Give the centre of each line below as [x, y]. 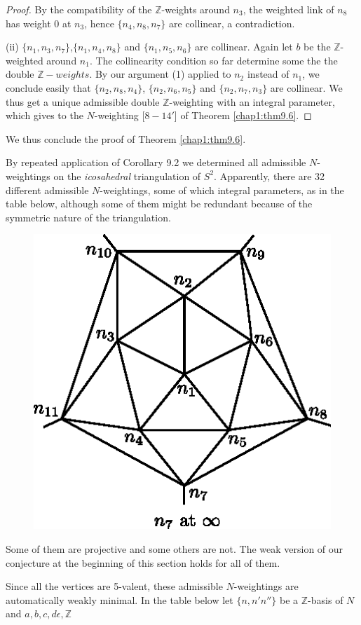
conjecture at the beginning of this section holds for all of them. [143, 562]
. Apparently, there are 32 [270, 176]
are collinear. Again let [244, 47]
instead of [268, 74]
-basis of [326, 599]
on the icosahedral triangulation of [127, 176]
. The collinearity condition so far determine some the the [213, 60]
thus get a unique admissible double [83, 101]
